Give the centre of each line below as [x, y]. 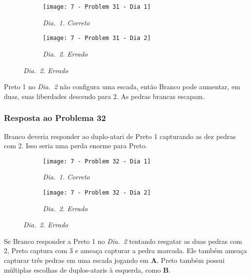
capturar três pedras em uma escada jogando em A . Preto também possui [114, 260]
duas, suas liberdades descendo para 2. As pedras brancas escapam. [104, 96]
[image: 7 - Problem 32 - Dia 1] [97, 161]
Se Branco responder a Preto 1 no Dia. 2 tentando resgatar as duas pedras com [123, 241]
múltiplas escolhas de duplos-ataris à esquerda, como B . [87, 269]
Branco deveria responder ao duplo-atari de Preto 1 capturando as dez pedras [120, 136]
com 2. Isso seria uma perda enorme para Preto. [76, 146]
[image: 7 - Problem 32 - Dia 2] [97, 192]
